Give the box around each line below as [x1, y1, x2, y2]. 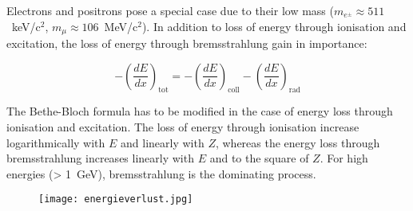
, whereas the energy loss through [215, 134, 380, 150]
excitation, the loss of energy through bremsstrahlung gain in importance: [6, 35, 367, 52]
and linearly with [121, 134, 205, 150]
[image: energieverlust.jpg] [38, 193, 193, 205]
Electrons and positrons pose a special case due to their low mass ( [6, 2, 334, 18]
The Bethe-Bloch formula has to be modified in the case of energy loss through [6, 103, 393, 119]
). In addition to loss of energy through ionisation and [141, 18, 407, 34]
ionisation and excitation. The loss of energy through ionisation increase [6, 119, 359, 135]
